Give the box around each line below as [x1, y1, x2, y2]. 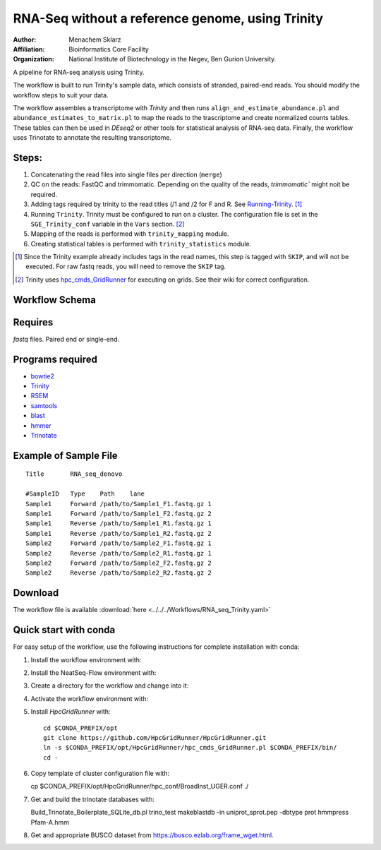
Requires [13, 316, 54, 328]
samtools [30, 401, 58, 409]
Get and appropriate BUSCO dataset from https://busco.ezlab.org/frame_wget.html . [30, 831, 274, 839]
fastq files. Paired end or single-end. [13, 335, 120, 343]
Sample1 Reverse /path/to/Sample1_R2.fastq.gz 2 [25, 529, 212, 537]
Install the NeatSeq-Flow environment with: [30, 668, 157, 677]
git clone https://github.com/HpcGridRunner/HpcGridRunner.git [43, 734, 267, 741]
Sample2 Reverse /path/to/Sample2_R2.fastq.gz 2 [25, 569, 212, 577]
